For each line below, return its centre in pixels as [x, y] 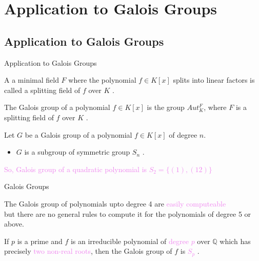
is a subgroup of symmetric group [77, 152]
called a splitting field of [42, 90]
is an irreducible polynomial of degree [129, 241]
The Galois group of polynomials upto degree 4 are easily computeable [115, 203]
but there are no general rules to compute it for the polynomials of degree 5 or [128, 213]
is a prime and [40, 241]
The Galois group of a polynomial [57, 107]
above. [14, 224]
